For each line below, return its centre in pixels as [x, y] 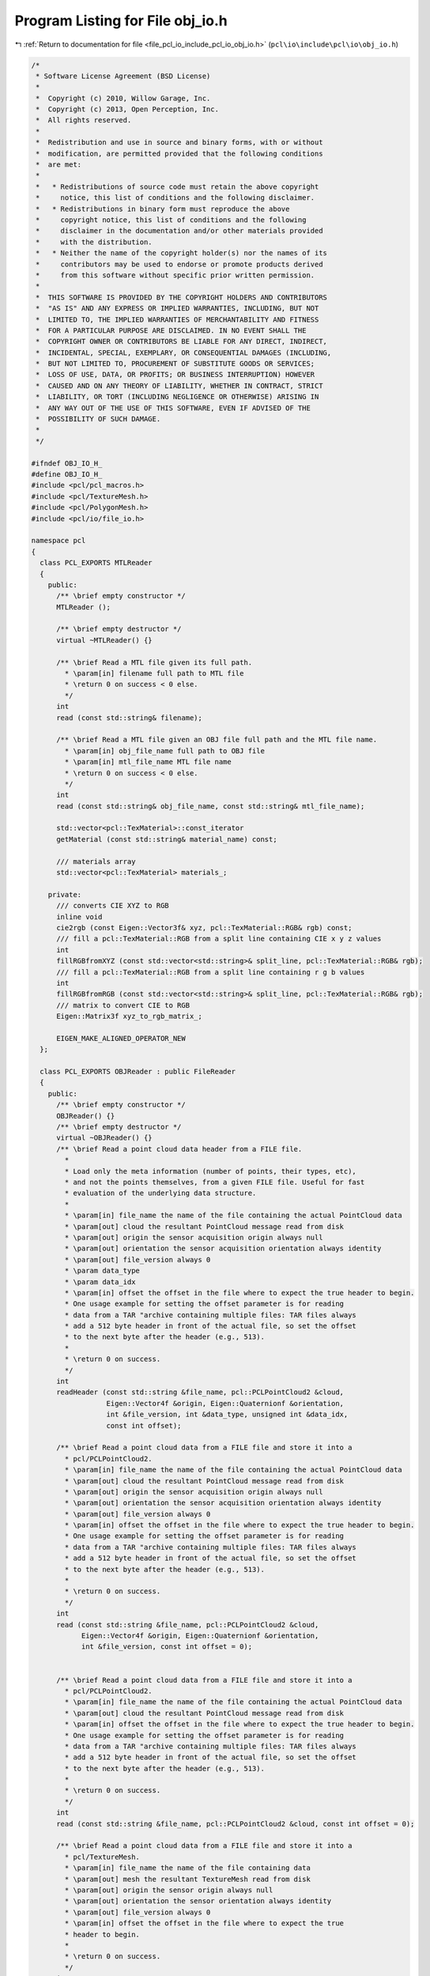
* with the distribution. [94, 242]
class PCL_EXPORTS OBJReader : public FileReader [138, 1072]
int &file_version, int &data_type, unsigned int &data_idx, [227, 1414]
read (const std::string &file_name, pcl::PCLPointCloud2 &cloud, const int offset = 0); [236, 1823]
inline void [79, 916]
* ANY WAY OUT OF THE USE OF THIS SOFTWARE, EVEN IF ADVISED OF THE [174, 408]
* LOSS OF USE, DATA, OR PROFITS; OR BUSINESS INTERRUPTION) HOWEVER [175, 375]
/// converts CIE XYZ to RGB [113, 906]
